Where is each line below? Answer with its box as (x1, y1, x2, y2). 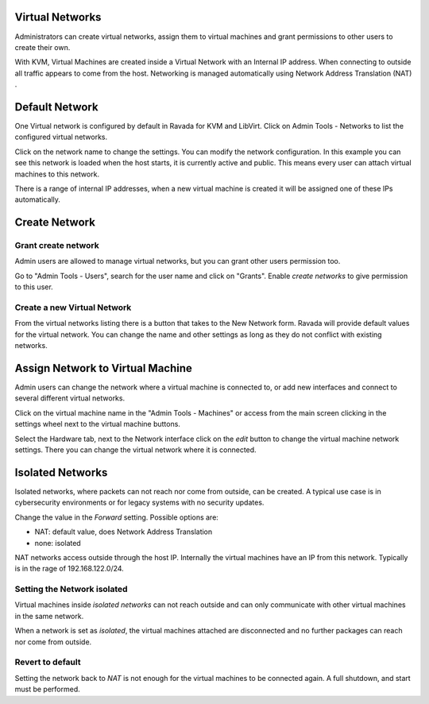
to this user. (14, 282, 53, 292)
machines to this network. (14, 169, 99, 179)
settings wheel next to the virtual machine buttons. (14, 420, 180, 429)
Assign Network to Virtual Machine (14, 362, 192, 375)
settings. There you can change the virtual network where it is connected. (14, 445, 257, 455)
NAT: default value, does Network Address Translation (34, 527, 213, 536)
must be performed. (14, 684, 81, 694)
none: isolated (34, 538, 81, 547)
